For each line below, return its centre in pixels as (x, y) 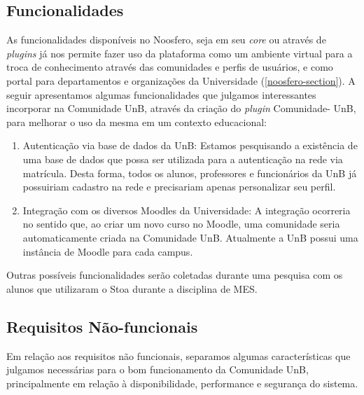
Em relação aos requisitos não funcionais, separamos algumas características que (178, 355)
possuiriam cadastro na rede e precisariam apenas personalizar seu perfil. (179, 187)
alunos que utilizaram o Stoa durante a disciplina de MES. (132, 288)
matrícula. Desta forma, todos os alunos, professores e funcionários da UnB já (190, 173)
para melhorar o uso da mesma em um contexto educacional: (137, 122)
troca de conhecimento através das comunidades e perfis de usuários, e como (170, 67)
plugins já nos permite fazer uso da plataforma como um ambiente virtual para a (180, 53)
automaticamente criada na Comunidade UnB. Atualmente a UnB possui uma (190, 237)
